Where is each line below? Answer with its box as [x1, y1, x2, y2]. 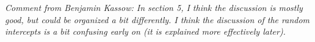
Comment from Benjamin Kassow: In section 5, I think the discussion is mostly [5, 1, 303, 13]
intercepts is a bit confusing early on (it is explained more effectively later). [5, 25, 286, 38]
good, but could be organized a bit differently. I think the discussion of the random [5, 13, 310, 26]
